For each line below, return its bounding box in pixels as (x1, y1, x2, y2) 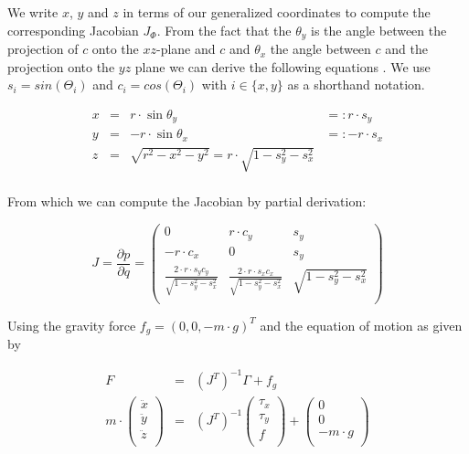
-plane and (156, 39, 216, 58)
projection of (7, 39, 79, 58)
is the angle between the (311, 20, 447, 39)
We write (7, 3, 59, 21)
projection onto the (7, 57, 115, 76)
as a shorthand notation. (287, 75, 425, 94)
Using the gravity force (7, 315, 136, 334)
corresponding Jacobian (7, 20, 139, 39)
